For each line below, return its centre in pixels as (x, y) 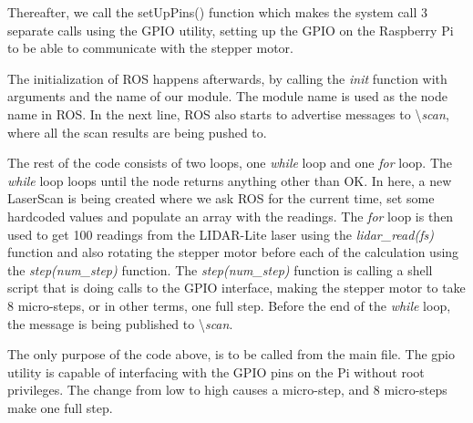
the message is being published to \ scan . (120, 323)
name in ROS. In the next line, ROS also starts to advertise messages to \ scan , (228, 113)
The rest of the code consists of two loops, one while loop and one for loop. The (230, 163)
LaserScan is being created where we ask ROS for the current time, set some (221, 198)
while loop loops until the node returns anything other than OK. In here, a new (230, 180)
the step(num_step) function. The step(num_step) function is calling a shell (220, 269)
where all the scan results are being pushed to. (137, 132)
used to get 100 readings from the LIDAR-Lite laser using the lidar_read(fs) (221, 234)
